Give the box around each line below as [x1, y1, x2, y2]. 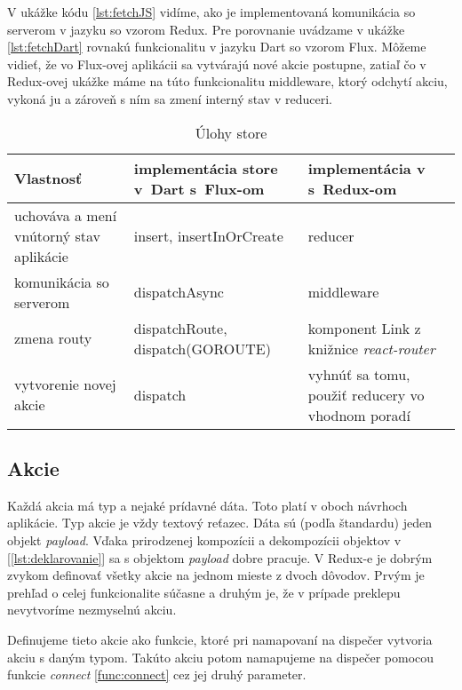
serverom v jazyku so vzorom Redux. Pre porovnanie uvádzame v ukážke [7, 20, 405, 38]
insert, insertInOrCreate [133, 225, 283, 246]
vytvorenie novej [14, 374, 116, 395]
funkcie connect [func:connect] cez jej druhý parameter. [7, 665, 307, 684]
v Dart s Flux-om [133, 178, 265, 199]
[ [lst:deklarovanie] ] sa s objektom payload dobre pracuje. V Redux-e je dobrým [7, 548, 433, 567]
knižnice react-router [307, 337, 435, 359]
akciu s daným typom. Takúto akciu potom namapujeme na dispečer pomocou [7, 647, 434, 666]
